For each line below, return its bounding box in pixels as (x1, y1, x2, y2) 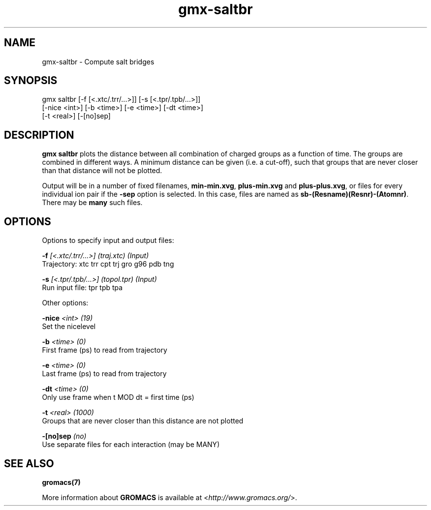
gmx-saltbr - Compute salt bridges (42, 57, 154, 66)
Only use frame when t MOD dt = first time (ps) (42, 393, 194, 402)
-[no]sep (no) (42, 432, 87, 441)
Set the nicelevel (42, 322, 96, 331)
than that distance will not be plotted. (42, 166, 162, 175)
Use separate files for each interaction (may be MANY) (42, 440, 220, 449)
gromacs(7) (42, 478, 81, 486)
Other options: (42, 299, 89, 307)
